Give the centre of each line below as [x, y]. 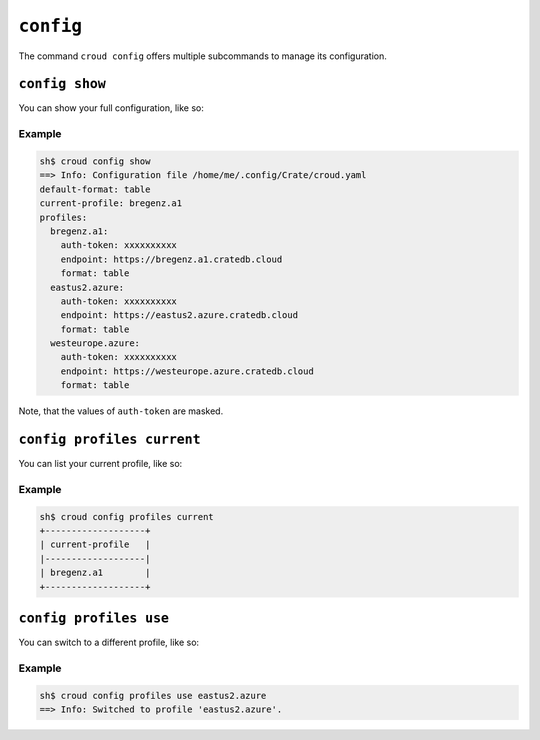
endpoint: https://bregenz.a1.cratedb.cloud [171, 259]
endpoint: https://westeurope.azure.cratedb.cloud [187, 371]
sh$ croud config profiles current [126, 516]
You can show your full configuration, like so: [111, 108]
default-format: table [95, 189]
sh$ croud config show [95, 161]
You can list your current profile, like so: [100, 464]
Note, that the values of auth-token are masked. [121, 411]
